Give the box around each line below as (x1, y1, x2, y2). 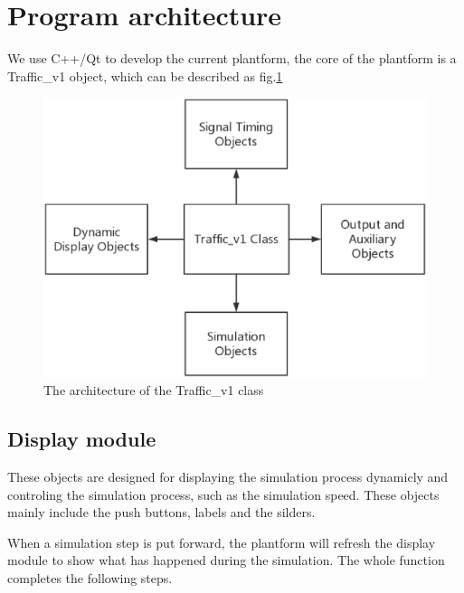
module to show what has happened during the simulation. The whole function (7, 551, 445, 569)
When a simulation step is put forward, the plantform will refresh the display (7, 532, 436, 551)
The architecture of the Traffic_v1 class (43, 381, 264, 400)
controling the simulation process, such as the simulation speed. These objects (7, 485, 440, 504)
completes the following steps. (7, 568, 173, 587)
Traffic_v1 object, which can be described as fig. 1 (7, 66, 283, 85)
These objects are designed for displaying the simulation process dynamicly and (7, 467, 449, 485)
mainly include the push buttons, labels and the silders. (7, 503, 316, 522)
